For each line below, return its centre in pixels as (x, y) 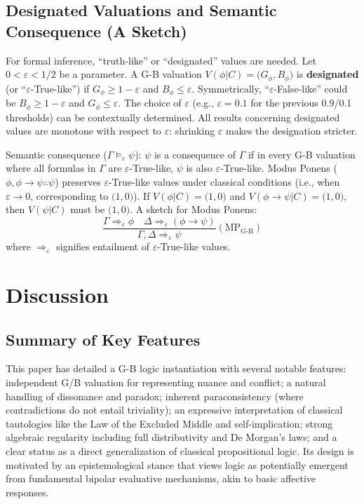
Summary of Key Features (103, 339)
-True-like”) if (60, 88)
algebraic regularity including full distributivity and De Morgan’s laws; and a (171, 437)
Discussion (57, 294)
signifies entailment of (103, 246)
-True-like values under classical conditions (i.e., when (224, 181)
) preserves (78, 181)
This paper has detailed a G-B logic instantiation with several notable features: (176, 368)
